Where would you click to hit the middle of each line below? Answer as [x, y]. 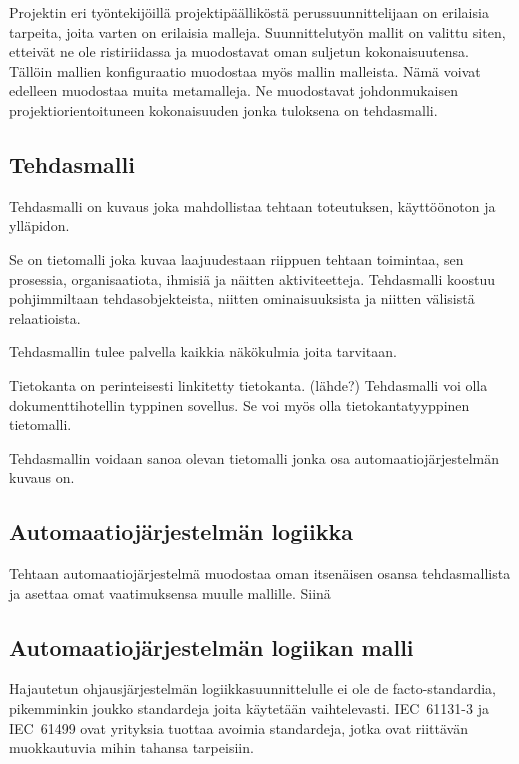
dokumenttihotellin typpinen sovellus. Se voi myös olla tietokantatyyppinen [239, 404]
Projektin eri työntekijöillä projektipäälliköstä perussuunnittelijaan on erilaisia [249, 12]
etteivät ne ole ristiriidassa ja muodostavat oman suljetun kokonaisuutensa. [239, 51]
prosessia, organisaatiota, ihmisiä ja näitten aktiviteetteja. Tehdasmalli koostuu [252, 278]
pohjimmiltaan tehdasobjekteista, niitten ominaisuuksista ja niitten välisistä [242, 298]
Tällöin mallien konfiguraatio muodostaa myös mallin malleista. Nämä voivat [245, 70]
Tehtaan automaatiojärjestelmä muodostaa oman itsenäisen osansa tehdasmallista [260, 573]
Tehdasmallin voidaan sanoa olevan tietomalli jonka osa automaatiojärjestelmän [254, 457]
